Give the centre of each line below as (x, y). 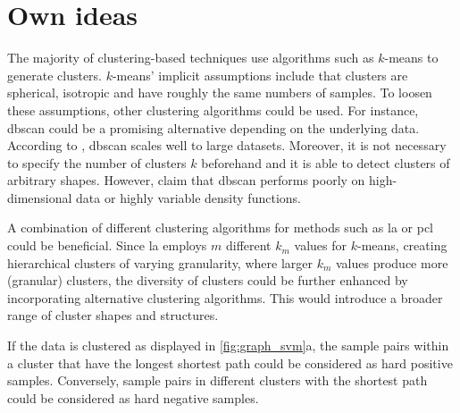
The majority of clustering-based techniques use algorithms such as (191, 58)
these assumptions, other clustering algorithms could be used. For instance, (213, 110)
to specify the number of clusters (97, 162)
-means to (411, 58)
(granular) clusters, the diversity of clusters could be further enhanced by (208, 280)
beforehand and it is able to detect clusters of (326, 162)
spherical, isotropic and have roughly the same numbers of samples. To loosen (220, 93)
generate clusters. (54, 75)
